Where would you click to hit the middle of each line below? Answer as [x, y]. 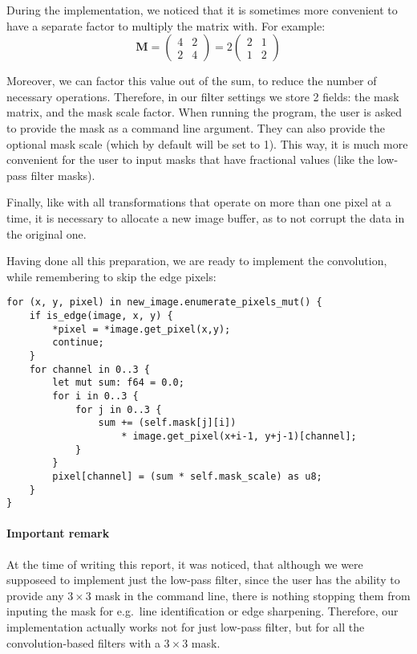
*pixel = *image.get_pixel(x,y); [142, 329]
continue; [78, 343]
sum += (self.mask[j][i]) [167, 423]
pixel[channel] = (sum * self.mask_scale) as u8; [187, 476]
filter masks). [63, 175]
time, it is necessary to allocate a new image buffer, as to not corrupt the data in [206, 217]
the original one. [47, 233]
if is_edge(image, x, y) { [101, 315]
